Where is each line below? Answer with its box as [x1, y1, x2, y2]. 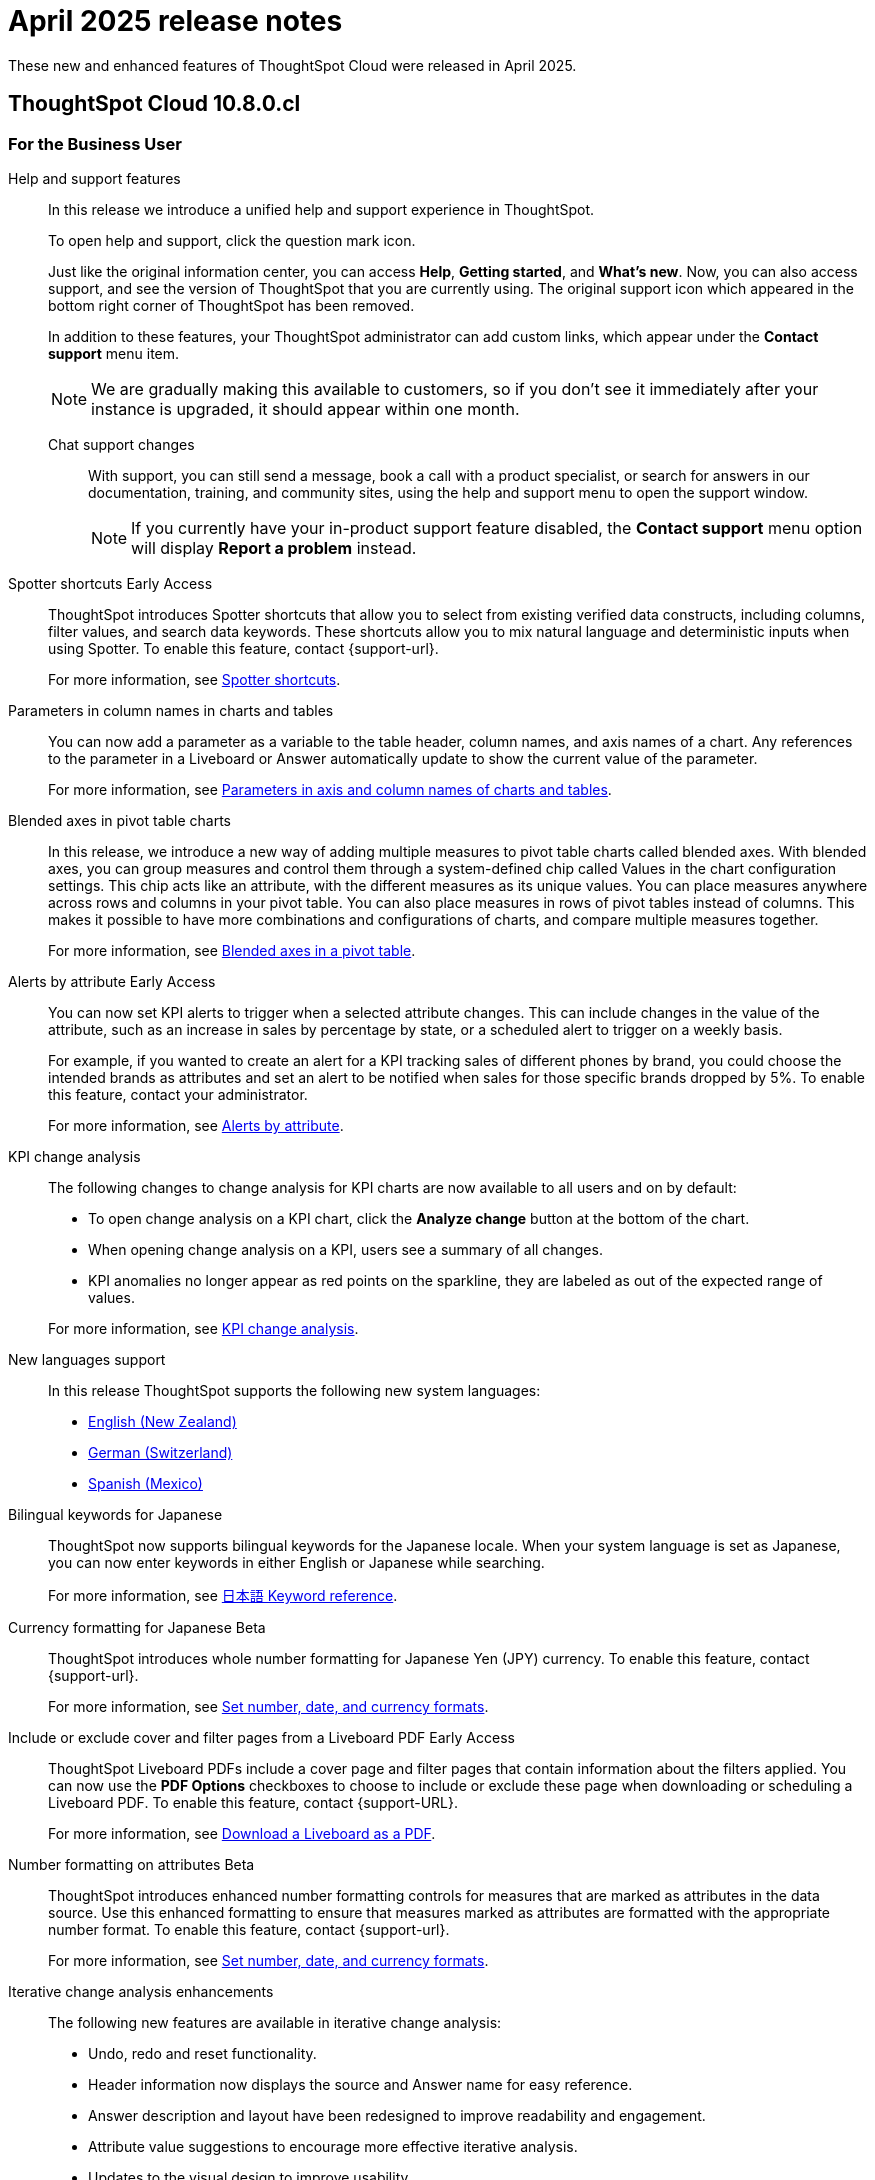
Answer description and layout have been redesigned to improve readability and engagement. [88, 2106, 706, 2124]
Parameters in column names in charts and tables [8, 701, 334, 719]
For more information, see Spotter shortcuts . [48, 670, 341, 688]
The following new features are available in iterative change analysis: [48, 2013, 502, 2031]
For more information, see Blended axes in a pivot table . [48, 941, 416, 959]
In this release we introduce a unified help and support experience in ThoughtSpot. [48, 200, 595, 218]
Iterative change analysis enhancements [8, 1982, 274, 2000]
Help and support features [8, 169, 181, 187]
